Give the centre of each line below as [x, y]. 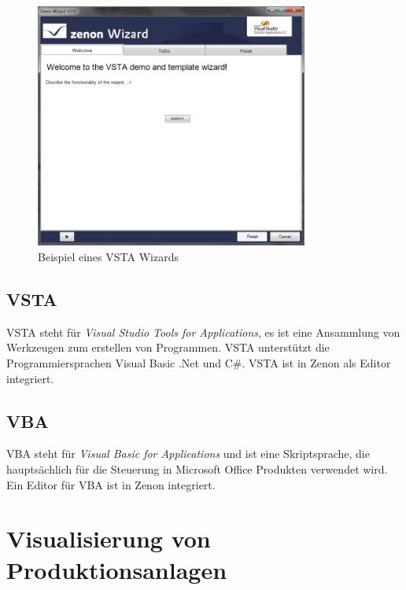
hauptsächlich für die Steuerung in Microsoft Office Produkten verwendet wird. [197, 468]
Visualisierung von [109, 538]
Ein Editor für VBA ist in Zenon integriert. [111, 484]
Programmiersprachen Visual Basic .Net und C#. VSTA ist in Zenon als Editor [199, 362]
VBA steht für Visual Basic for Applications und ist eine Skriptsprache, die [188, 454]
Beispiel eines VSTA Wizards [108, 256]
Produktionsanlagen [117, 569]
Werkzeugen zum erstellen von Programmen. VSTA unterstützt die [168, 347]
